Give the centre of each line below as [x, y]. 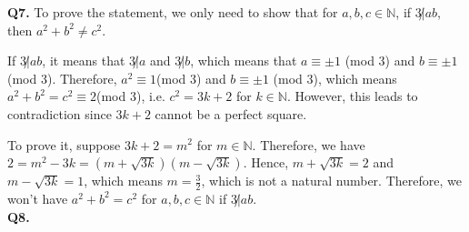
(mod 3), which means [335, 78]
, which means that [244, 61]
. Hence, [266, 162]
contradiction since [60, 113]
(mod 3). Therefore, [62, 78]
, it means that [84, 61]
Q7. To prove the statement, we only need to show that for [173, 12]
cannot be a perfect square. [231, 113]
